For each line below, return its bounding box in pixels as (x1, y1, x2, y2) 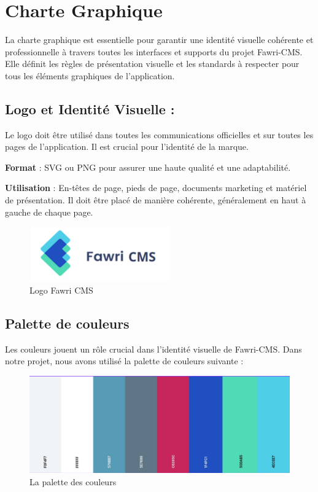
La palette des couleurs (29, 475, 117, 488)
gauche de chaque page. (5, 205, 93, 218)
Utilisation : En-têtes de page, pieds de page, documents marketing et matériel (5, 181, 307, 194)
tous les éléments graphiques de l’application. (5, 69, 175, 82)
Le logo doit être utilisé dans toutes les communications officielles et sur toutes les (5, 128, 314, 141)
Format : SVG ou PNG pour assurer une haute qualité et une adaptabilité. (5, 160, 291, 173)
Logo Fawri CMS (29, 283, 93, 296)
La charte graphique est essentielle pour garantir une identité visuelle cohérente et (5, 33, 314, 46)
